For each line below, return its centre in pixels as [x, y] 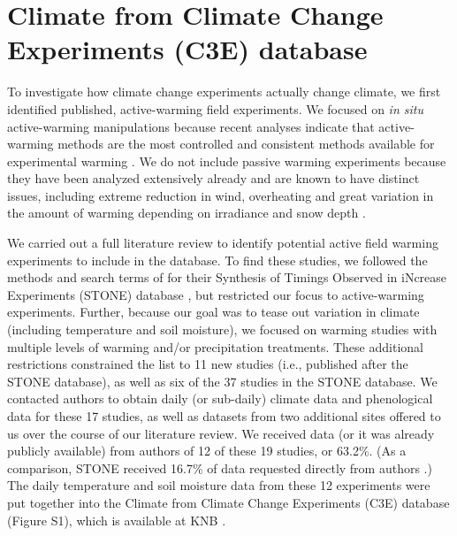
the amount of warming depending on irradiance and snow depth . [187, 213]
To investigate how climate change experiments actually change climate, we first [224, 92]
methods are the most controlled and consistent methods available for [246, 144]
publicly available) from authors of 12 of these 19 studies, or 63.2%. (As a [207, 451]
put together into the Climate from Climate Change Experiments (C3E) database [228, 502]
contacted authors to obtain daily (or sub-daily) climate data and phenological [220, 398]
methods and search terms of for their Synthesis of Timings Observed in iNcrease [227, 277]
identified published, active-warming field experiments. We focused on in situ [215, 108]
